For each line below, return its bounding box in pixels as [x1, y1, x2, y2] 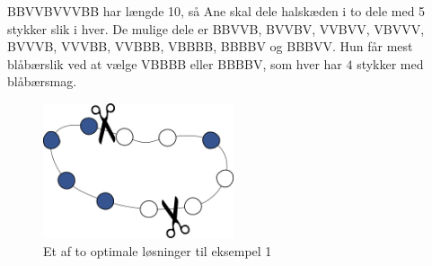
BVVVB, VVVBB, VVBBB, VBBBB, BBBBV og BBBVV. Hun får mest [7, 37, 413, 56]
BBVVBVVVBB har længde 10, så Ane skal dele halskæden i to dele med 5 [7, 2, 426, 20]
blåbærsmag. [7, 72, 77, 91]
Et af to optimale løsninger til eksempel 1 [43, 242, 272, 261]
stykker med [357, 54, 424, 73]
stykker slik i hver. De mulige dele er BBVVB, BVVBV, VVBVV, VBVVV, [7, 19, 425, 38]
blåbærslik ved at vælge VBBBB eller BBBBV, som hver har [7, 54, 342, 73]
